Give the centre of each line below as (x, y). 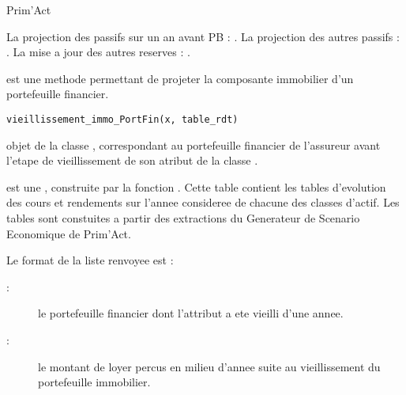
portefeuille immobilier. (94, 382)
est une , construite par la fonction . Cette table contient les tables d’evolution (196, 186)
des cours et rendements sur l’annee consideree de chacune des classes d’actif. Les (203, 202)
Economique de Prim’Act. (69, 233)
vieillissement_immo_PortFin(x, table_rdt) (122, 119)
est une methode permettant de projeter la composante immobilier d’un (180, 78)
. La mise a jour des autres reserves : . (98, 52)
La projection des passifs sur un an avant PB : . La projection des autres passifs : (203, 36)
